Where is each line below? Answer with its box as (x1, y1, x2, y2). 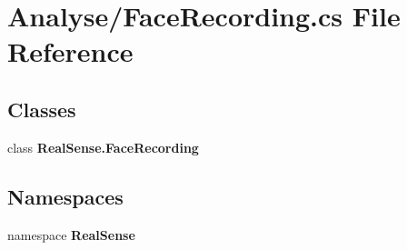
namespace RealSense (7, 225, 135, 244)
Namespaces (7, 182, 124, 210)
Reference (7, 33, 134, 70)
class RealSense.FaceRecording (7, 137, 199, 156)
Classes (7, 95, 76, 123)
